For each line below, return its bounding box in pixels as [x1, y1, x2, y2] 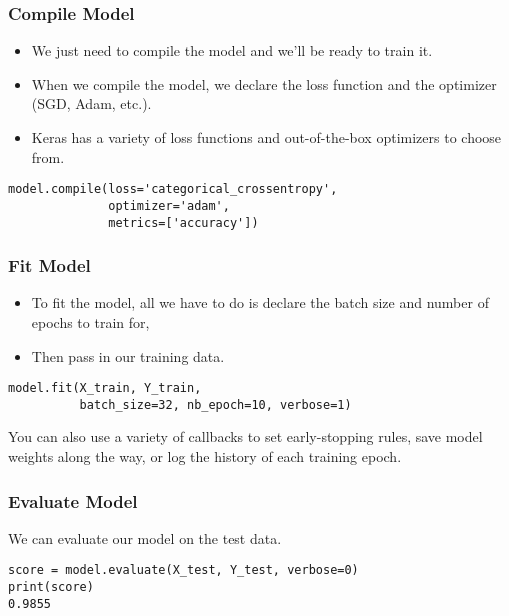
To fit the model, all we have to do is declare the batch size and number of [31, 292, 489, 313]
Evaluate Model [8, 488, 138, 513]
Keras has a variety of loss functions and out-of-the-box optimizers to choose [31, 127, 502, 147]
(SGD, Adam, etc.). [31, 93, 152, 114]
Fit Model [8, 253, 91, 278]
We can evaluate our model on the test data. [8, 527, 282, 548]
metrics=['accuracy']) [108, 215, 259, 230]
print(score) [8, 580, 94, 595]
